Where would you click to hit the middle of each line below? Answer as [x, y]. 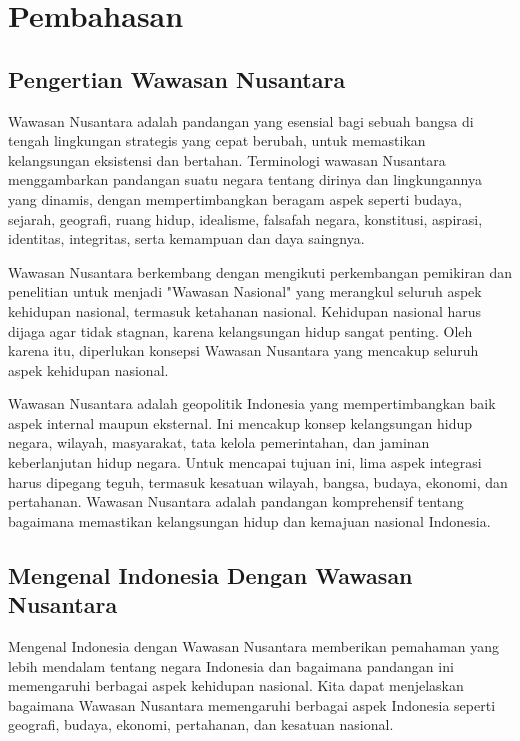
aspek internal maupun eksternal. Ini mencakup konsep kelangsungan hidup [240, 422]
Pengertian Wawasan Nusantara [177, 78]
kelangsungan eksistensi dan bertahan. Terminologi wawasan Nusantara [227, 159]
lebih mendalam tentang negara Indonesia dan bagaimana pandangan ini [231, 665]
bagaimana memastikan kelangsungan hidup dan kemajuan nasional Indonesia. [249, 520]
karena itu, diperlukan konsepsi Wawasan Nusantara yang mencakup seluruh [243, 350]
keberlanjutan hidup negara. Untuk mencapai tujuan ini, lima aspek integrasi [245, 462]
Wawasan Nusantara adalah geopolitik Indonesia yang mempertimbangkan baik [252, 403]
